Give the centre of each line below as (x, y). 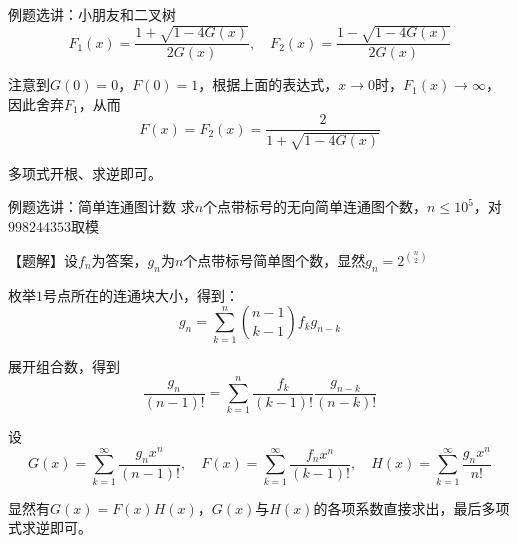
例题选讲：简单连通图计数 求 (101, 206)
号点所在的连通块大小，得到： (141, 294)
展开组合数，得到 (64, 365)
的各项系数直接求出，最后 (397, 507)
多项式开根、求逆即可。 (85, 172)
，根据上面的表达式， (268, 84)
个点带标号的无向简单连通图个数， (315, 206)
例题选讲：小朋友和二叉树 (92, 14)
